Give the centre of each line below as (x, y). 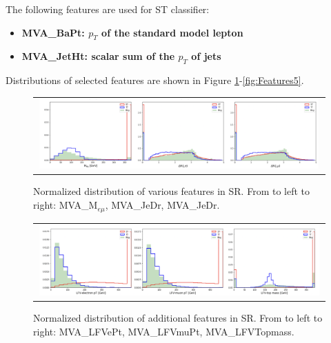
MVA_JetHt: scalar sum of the (98, 56)
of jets (206, 56)
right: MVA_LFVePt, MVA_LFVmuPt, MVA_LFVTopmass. (164, 331)
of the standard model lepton (172, 32)
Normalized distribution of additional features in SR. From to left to (178, 318)
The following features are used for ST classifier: (108, 9)
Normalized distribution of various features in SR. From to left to (172, 191)
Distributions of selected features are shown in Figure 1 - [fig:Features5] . (155, 80)
